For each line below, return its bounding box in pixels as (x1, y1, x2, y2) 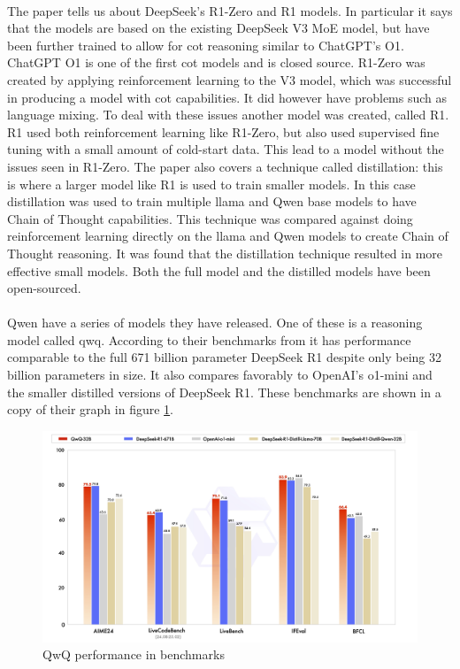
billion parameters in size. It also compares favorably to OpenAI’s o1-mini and (7, 365, 433, 384)
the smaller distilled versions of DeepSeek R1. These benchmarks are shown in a (7, 382, 441, 401)
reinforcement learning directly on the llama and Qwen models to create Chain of (7, 227, 448, 245)
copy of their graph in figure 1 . (7, 400, 173, 419)
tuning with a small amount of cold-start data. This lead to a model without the (7, 140, 444, 158)
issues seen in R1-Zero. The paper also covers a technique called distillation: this (7, 157, 443, 175)
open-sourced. (7, 279, 81, 297)
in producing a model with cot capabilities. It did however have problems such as (7, 88, 448, 106)
